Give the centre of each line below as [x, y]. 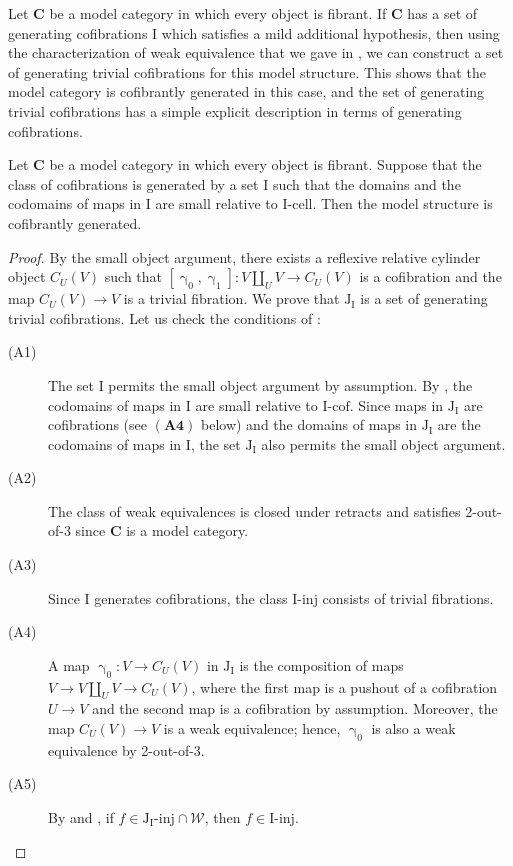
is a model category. [187, 530]
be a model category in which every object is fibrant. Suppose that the [265, 164]
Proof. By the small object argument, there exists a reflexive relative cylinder [244, 256]
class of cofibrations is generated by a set [133, 183]
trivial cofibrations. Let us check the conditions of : [164, 317]
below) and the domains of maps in [309, 424]
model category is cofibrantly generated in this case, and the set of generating [246, 91]
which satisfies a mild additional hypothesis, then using [330, 32]
